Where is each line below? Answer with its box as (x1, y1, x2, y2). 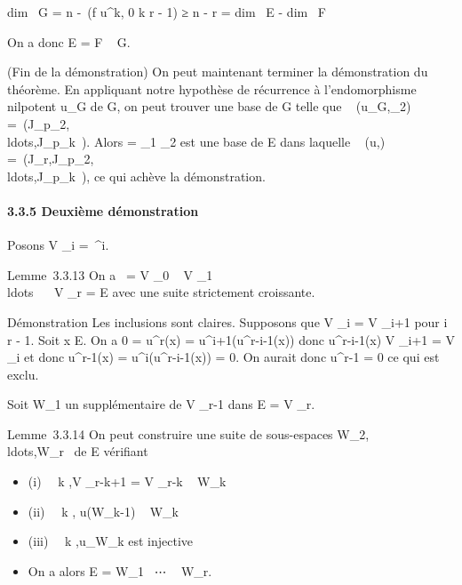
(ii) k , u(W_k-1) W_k (28, 501, 179, 520)
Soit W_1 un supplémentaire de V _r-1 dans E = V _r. (7, 395, 315, 413)
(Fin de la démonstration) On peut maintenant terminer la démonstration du (7, 62, 428, 81)
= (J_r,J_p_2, (7, 149, 94, 168)
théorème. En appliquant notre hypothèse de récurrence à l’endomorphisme (7, 79, 417, 98)
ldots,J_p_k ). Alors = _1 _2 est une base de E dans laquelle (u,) (7, 132, 386, 150)
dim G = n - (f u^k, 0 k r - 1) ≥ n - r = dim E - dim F (7, 3, 326, 20)
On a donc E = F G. (7, 32, 131, 51)
